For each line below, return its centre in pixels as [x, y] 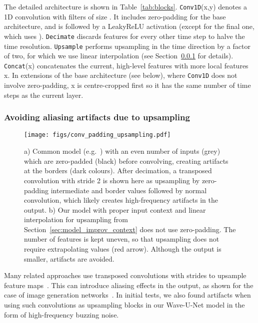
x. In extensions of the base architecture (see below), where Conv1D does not [121, 75]
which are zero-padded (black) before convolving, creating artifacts [126, 161]
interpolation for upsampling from [76, 219]
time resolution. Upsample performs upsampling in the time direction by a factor [127, 46]
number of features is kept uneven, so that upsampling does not [122, 239]
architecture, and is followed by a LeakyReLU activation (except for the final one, [129, 26]
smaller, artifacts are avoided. [69, 258]
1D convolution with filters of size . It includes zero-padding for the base [115, 16]
